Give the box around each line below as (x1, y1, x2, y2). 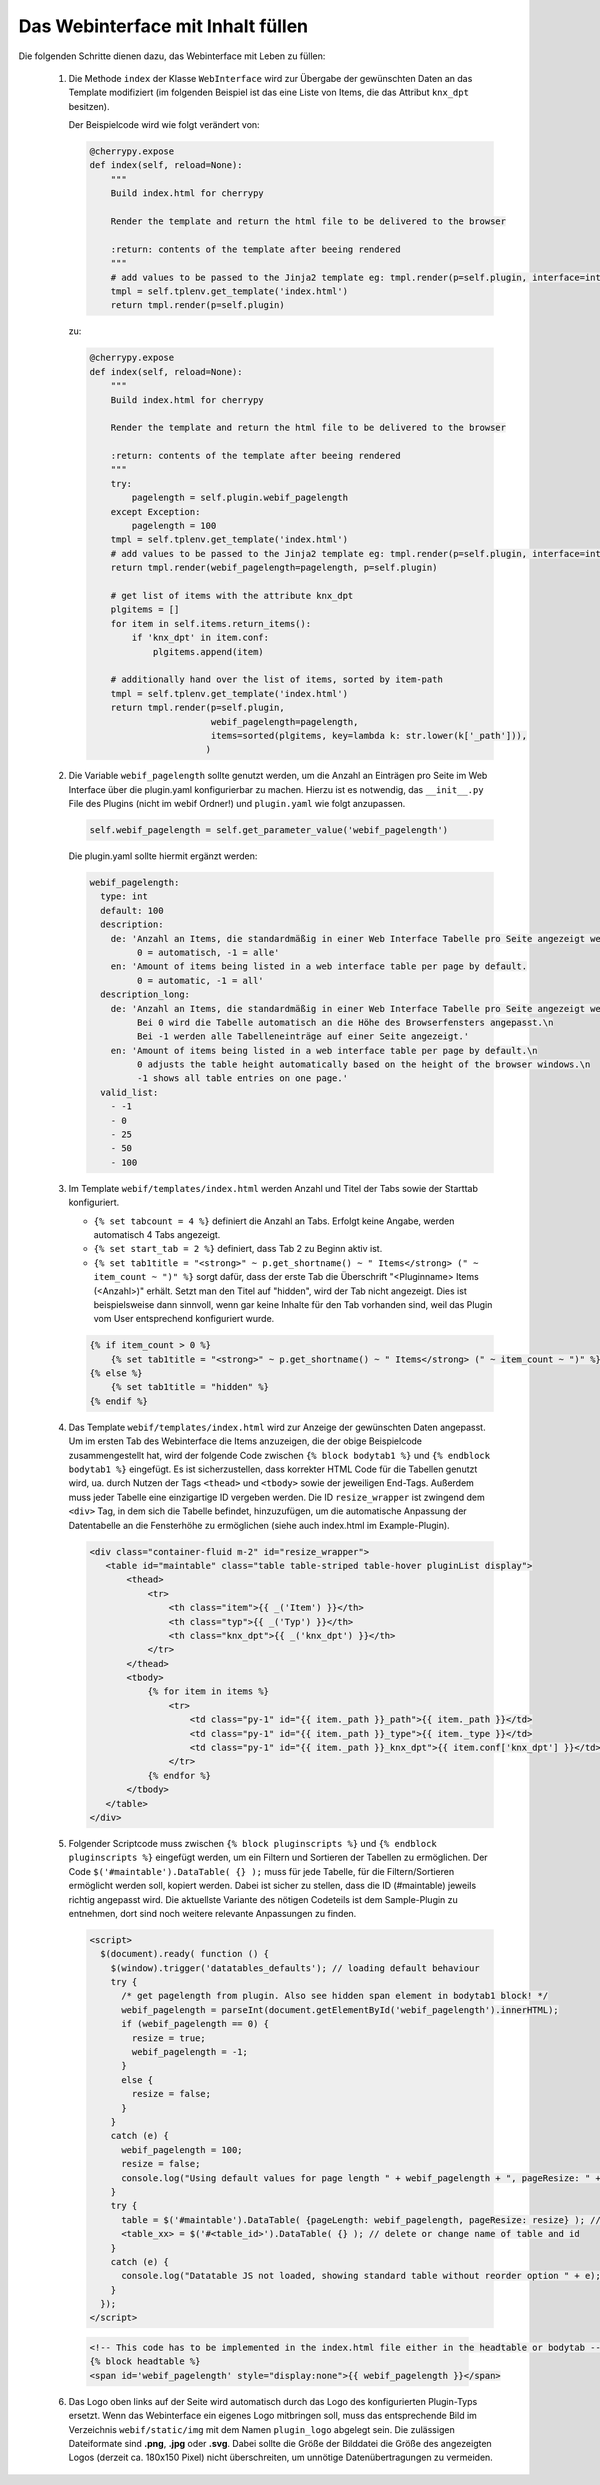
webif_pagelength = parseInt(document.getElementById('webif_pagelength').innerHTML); (121, 2004, 559, 2015)
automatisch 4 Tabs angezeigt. (93, 1228, 221, 1240)
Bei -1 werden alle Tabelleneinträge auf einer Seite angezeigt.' (136, 1031, 470, 1042)
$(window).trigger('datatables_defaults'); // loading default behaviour (110, 1962, 480, 1974)
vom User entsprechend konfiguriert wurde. (93, 1313, 275, 1325)
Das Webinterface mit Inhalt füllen (18, 15, 309, 37)
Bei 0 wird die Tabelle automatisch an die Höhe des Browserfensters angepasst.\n (136, 1016, 554, 1028)
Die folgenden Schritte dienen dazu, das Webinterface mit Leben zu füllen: (18, 50, 326, 62)
